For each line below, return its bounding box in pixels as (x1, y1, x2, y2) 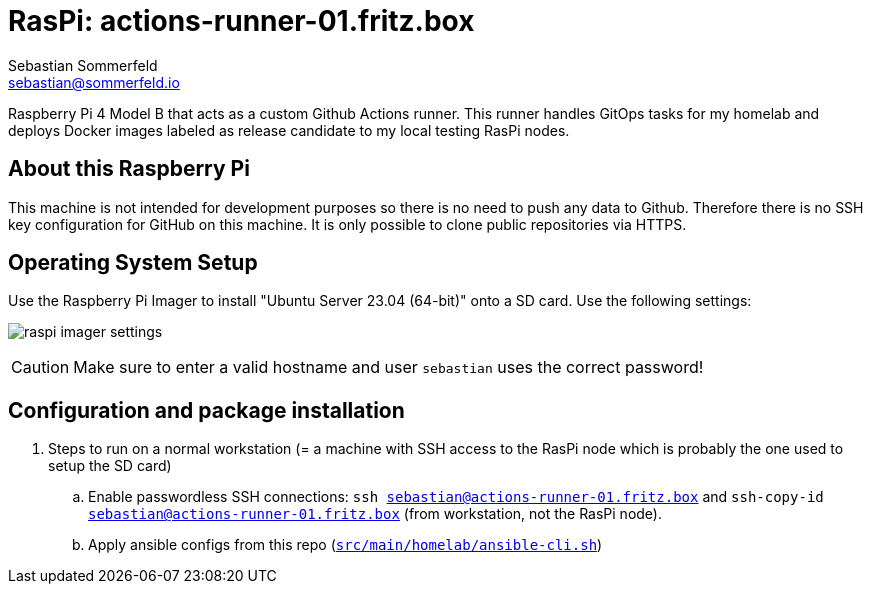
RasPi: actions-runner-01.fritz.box (8, 4, 475, 38)
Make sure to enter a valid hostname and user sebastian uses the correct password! (73, 357, 704, 378)
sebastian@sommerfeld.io (8, 73, 180, 91)
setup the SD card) (48, 457, 172, 475)
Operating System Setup (8, 250, 258, 276)
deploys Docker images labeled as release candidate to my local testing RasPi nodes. (8, 121, 570, 139)
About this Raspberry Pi (8, 156, 250, 182)
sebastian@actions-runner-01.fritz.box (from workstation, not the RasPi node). (88, 505, 662, 523)
